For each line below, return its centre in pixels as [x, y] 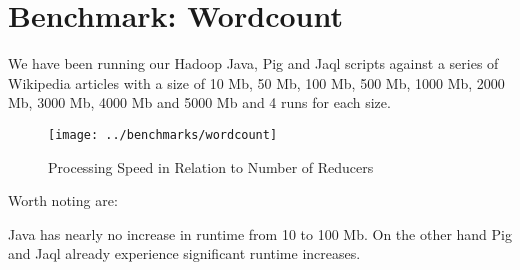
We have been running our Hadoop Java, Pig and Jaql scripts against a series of [253, 63]
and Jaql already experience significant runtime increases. [184, 253]
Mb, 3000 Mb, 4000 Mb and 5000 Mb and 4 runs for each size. [199, 102]
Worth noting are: [63, 200]
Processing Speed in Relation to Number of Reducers [211, 166]
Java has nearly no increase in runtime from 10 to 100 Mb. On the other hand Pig [260, 233]
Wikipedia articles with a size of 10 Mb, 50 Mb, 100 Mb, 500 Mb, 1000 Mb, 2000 [256, 82]
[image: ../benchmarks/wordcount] [163, 134]
